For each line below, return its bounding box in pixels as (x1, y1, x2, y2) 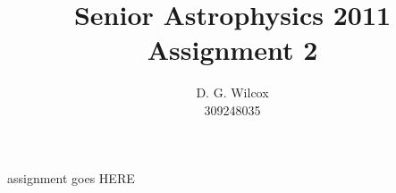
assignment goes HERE (7, 168, 135, 187)
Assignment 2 (147, 31, 318, 68)
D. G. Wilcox (196, 83, 269, 102)
